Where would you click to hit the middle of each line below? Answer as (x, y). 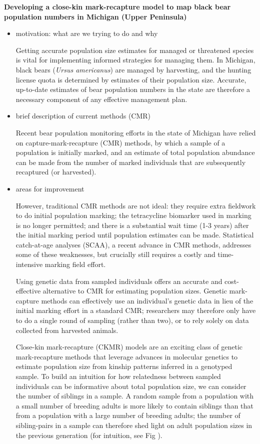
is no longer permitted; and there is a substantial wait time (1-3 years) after (132, 225)
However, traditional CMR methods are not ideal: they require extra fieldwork (136, 205)
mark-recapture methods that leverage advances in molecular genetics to (127, 356)
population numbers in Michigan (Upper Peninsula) (95, 16)
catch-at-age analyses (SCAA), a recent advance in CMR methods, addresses (133, 244)
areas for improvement (50, 188)
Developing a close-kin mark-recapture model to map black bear (117, 6)
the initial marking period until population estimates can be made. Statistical (135, 235)
